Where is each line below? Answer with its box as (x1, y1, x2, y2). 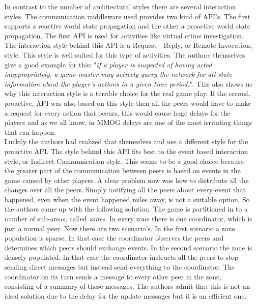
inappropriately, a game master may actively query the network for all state (4, 69, 232, 79)
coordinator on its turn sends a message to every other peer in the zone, (4, 271, 222, 281)
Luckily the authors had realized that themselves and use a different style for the (4, 136, 248, 147)
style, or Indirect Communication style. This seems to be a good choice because (4, 155, 244, 166)
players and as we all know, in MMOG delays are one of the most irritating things (4, 117, 252, 127)
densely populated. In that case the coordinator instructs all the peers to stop (4, 252, 239, 262)
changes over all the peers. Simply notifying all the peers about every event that (4, 184, 246, 195)
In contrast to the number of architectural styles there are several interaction (4, 1, 236, 11)
